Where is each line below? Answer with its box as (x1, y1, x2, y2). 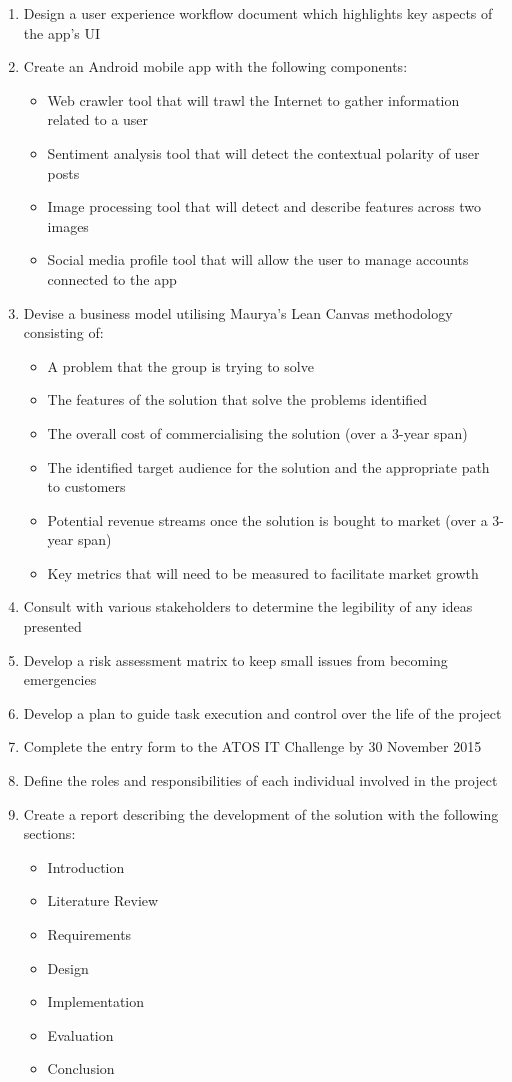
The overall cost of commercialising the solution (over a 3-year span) (47, 422, 468, 443)
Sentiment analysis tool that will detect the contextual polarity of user (47, 142, 480, 163)
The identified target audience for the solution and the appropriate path (47, 456, 490, 477)
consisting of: (23, 322, 104, 343)
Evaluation (47, 1024, 114, 1045)
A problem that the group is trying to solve (47, 355, 314, 376)
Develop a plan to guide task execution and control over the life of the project (23, 702, 502, 723)
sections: (23, 823, 76, 844)
